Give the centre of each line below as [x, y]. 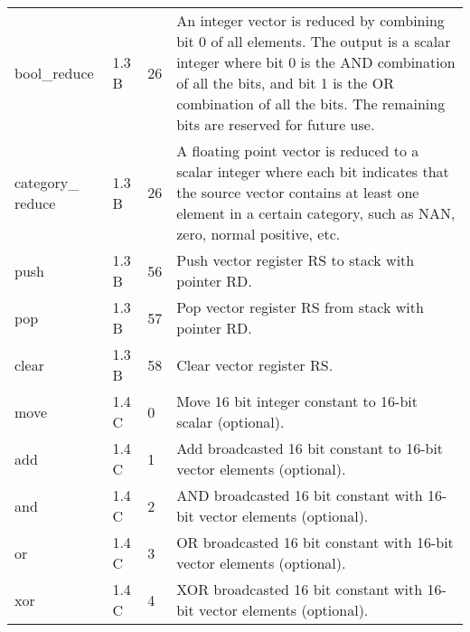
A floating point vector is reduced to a [298, 151]
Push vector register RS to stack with [296, 260]
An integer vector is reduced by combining [310, 20]
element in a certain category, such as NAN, [316, 213]
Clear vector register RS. [255, 364]
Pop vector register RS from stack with [300, 307]
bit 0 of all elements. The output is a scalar [314, 41]
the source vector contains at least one [298, 192]
